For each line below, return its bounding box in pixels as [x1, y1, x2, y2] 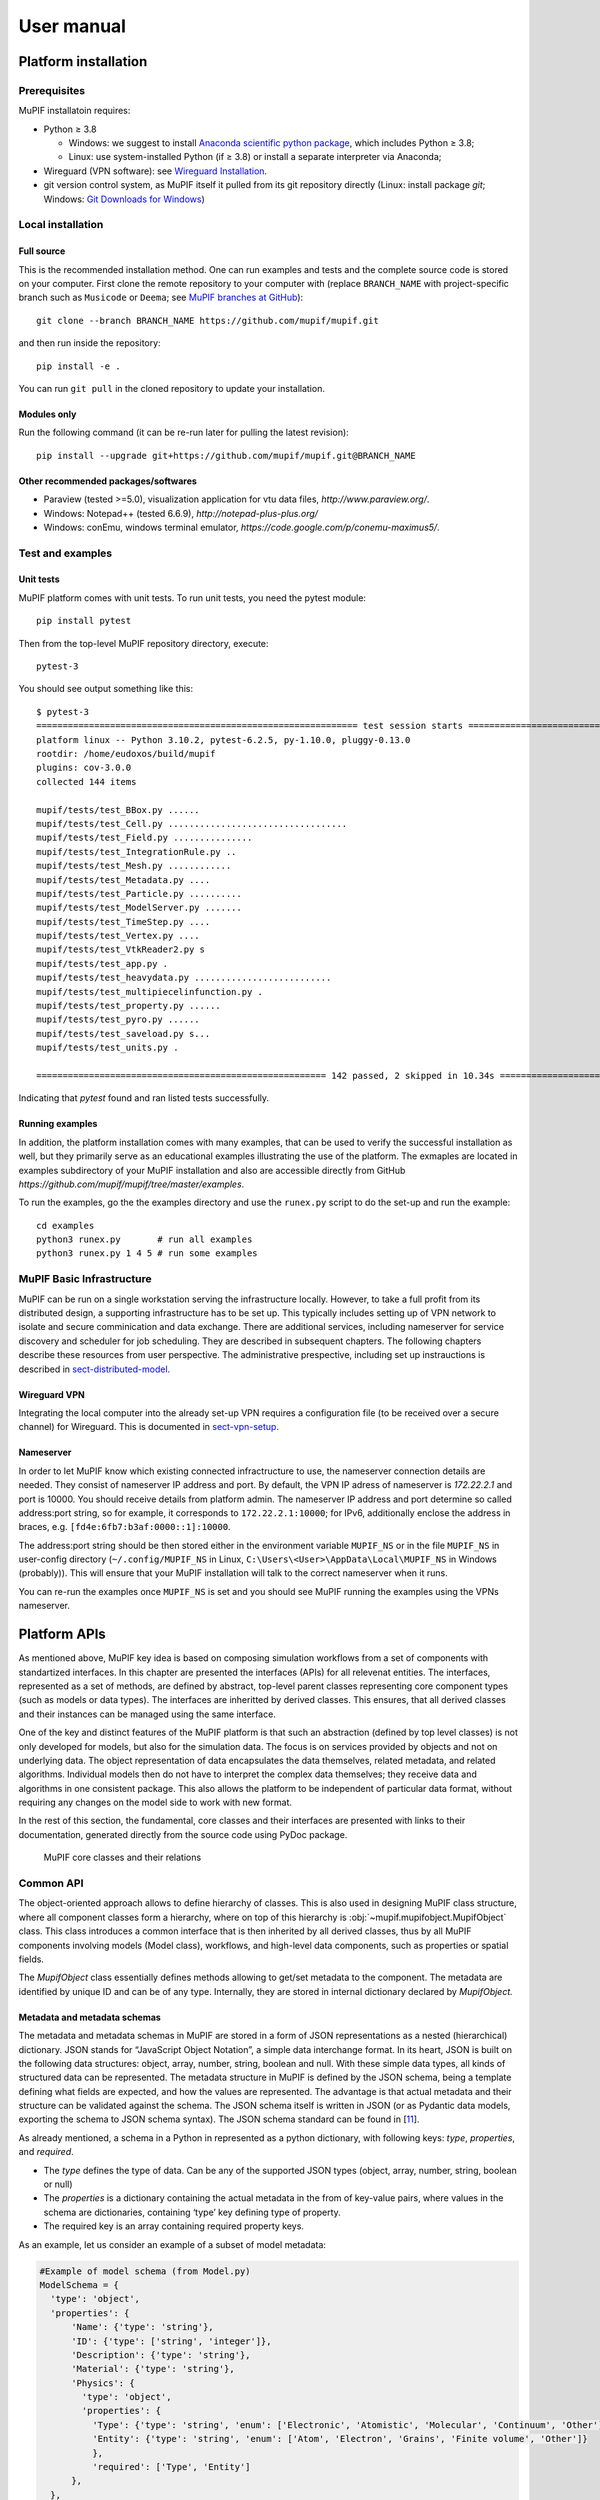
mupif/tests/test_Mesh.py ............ [36, 860, 232, 872]
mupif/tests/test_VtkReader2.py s [36, 944, 205, 955]
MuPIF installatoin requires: [18, 105, 131, 117]
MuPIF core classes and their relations [43, 1851, 202, 1864]
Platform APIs [18, 1626, 107, 1643]
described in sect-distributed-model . [18, 1363, 171, 1375]
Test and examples [18, 546, 113, 560]
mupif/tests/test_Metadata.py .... [36, 874, 211, 885]
